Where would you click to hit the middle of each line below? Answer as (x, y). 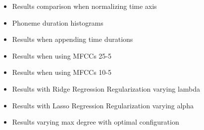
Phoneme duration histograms (58, 22)
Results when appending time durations (73, 39)
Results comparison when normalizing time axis (84, 6)
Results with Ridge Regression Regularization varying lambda (106, 88)
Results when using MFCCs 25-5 (62, 55)
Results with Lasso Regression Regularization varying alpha (103, 105)
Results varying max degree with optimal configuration (96, 122)
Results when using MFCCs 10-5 (62, 72)
